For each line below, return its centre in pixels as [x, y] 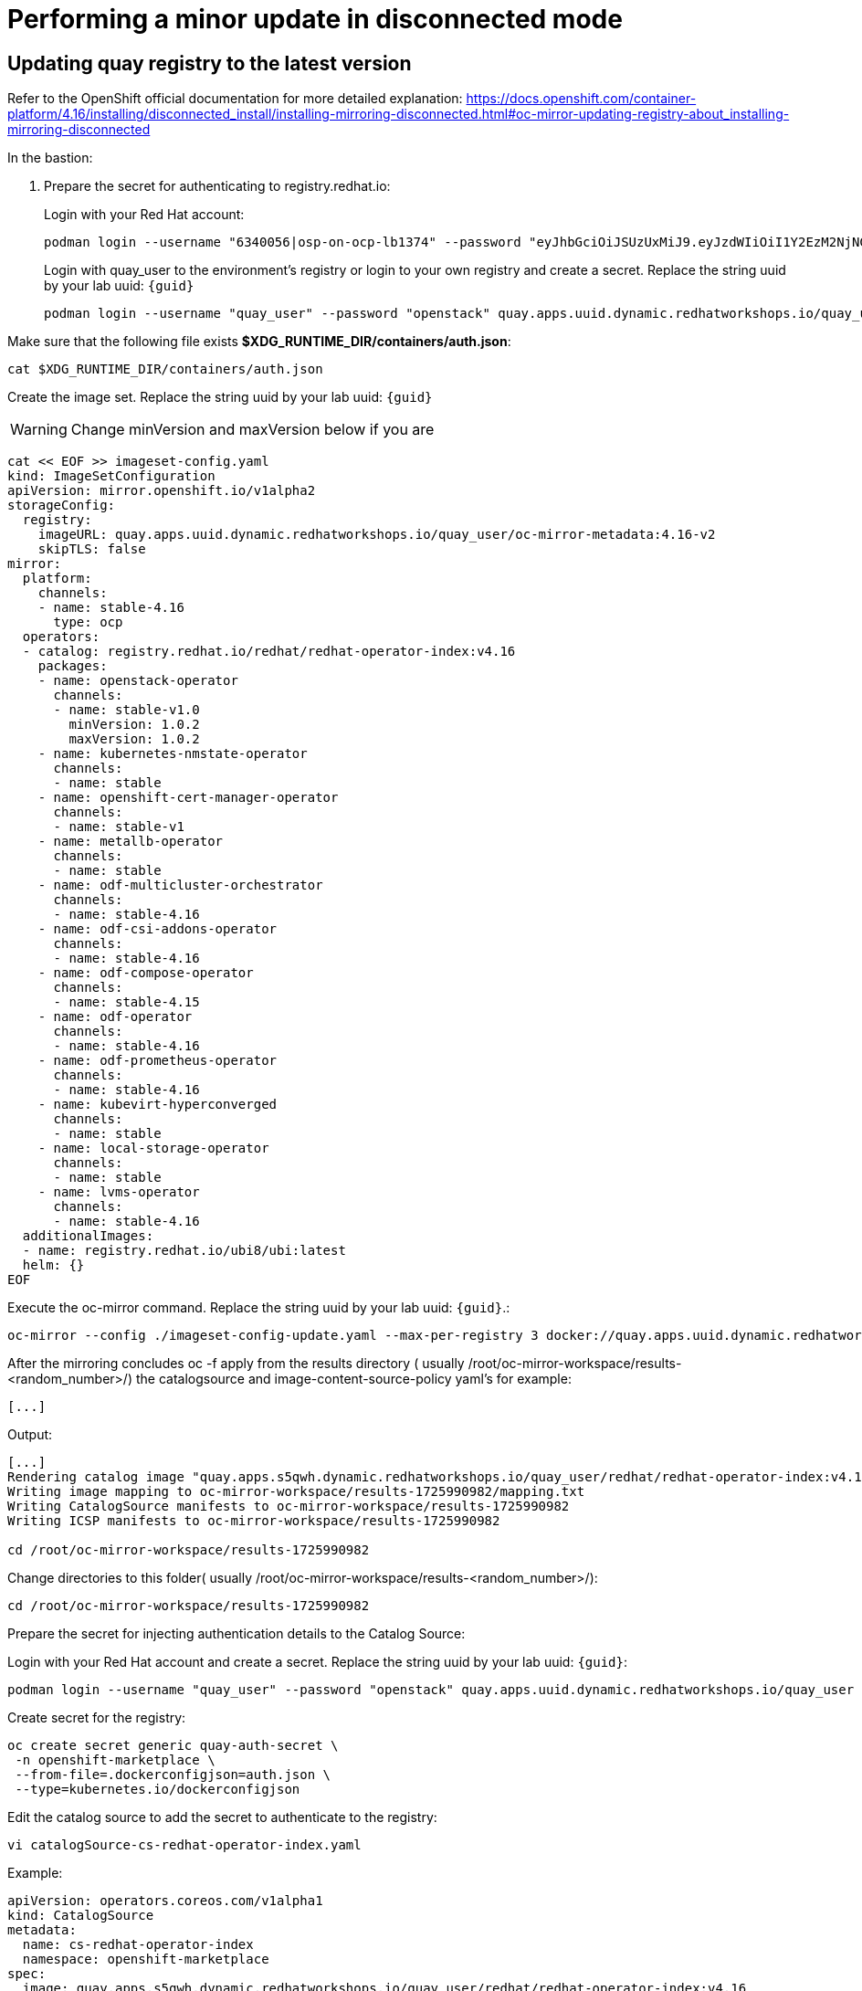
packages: [73, 666]
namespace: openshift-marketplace [146, 1959]
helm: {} [53, 1265]
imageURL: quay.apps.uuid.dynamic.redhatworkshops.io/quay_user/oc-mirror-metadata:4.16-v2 [377, 535]
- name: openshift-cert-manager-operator [188, 798]
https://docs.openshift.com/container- [581, 99]
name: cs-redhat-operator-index [138, 1945]
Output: [30, 1435]
